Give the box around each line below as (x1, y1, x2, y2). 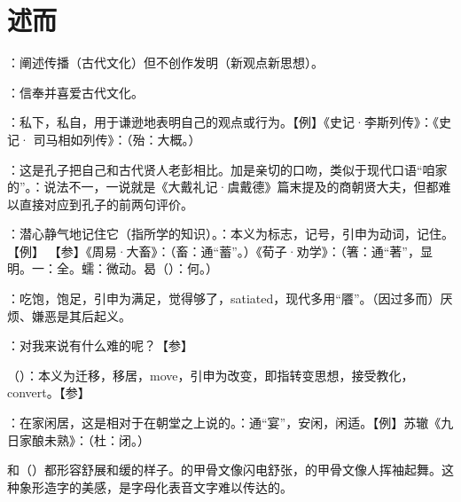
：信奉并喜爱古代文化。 (7, 82, 144, 101)
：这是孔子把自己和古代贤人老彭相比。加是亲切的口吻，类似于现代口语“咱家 (7, 160, 448, 178)
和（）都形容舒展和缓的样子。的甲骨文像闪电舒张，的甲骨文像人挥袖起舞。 (7, 460, 441, 479)
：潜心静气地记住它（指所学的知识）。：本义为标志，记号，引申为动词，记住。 (7, 224, 454, 243)
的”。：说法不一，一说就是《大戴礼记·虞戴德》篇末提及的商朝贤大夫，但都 (7, 177, 439, 196)
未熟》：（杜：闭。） (43, 430, 150, 449)
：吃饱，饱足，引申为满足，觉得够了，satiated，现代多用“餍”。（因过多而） (7, 289, 441, 308)
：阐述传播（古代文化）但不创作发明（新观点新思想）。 (7, 53, 324, 72)
